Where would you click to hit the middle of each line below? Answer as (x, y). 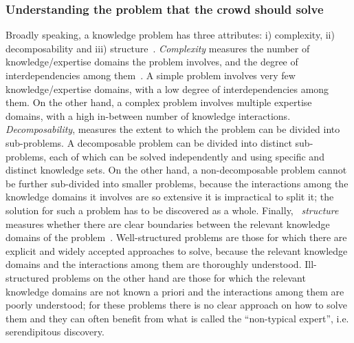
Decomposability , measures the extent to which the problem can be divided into (173, 129)
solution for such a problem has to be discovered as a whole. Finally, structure (172, 210)
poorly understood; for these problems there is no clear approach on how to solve (176, 305)
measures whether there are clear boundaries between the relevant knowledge (168, 224)
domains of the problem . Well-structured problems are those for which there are (176, 237)
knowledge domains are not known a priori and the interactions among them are (175, 291)
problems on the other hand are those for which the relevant (179, 277)
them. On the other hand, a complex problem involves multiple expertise (159, 102)
